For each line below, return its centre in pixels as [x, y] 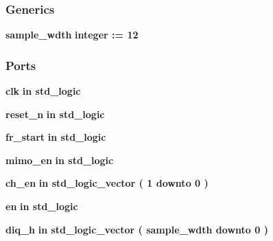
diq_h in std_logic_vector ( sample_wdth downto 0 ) [137, 229]
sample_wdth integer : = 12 [72, 35]
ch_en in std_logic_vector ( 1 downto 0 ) [107, 183]
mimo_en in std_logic [60, 160]
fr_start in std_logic [56, 137]
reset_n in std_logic [55, 114]
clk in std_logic [43, 91]
